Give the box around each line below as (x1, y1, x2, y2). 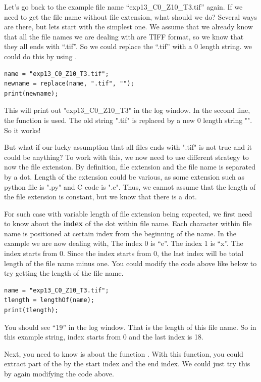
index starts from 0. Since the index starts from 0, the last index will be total (4, 248, 244, 259)
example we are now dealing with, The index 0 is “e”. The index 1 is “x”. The (4, 238, 243, 248)
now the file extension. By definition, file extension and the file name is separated (4, 161, 255, 172)
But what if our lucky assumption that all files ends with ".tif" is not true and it (4, 142, 252, 152)
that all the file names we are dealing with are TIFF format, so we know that (4, 31, 244, 41)
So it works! (4, 124, 41, 135)
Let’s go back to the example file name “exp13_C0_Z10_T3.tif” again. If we (4, 2, 243, 12)
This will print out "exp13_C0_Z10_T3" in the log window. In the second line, (4, 105, 250, 115)
